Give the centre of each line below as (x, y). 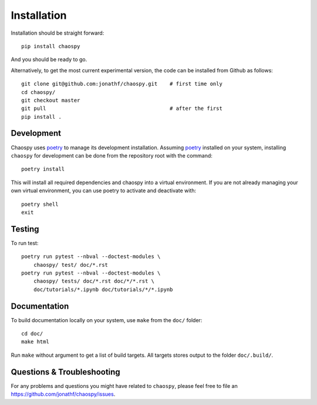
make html (35, 342)
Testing (25, 229)
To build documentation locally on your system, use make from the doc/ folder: (107, 320)
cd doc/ (32, 334)
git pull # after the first (122, 108)
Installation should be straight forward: (58, 33)
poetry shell (40, 204)
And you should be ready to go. (49, 59)
